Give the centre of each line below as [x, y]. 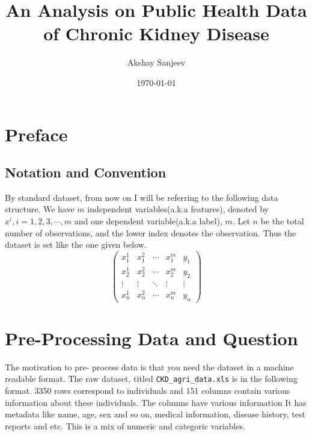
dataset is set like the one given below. [76, 244]
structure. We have [40, 209]
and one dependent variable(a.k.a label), [148, 221]
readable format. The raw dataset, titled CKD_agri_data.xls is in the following [151, 379]
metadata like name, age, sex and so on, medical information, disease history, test [155, 414]
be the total [282, 221]
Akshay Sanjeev [156, 62]
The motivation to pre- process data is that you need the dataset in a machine [149, 367]
